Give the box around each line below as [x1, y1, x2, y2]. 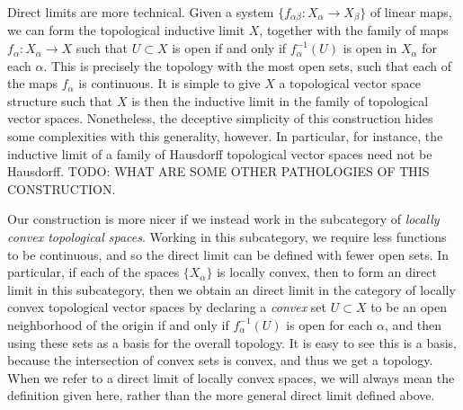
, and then [385, 315, 442, 334]
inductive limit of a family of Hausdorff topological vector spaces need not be [7, 144, 432, 163]
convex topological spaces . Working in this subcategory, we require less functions [7, 227, 447, 245]
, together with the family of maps [259, 21, 449, 40]
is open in [343, 39, 397, 58]
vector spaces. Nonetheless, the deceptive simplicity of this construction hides [7, 109, 433, 128]
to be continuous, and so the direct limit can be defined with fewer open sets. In [7, 245, 450, 263]
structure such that [7, 91, 113, 110]
